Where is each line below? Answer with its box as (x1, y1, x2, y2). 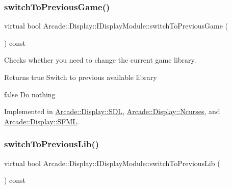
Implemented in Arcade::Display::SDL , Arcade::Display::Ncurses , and (4, 106, 220, 117)
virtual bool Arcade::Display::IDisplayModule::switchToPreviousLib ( (4, 157, 220, 168)
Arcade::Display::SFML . (4, 116, 79, 126)
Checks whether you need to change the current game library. (4, 55, 196, 65)
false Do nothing (4, 89, 56, 99)
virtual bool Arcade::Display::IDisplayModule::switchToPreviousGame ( (4, 20, 228, 31)
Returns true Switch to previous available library (4, 72, 157, 82)
